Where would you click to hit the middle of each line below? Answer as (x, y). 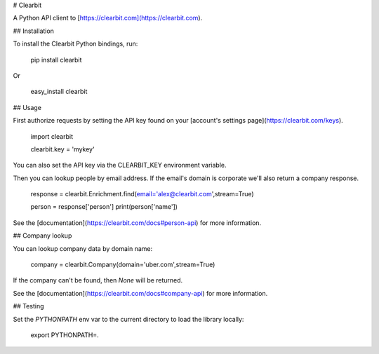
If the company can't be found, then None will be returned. (98, 280)
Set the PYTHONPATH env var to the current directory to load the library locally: (128, 319)
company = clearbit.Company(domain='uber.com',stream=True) (123, 265)
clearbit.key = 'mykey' (62, 149)
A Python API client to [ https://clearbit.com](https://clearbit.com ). (108, 18)
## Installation (33, 31)
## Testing (28, 306)
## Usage (27, 107)
